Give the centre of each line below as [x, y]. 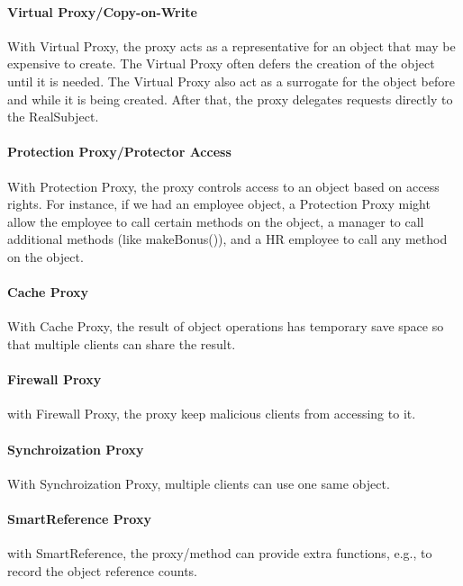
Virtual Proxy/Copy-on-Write [102, 11]
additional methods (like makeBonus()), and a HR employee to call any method [227, 239]
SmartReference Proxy [79, 518]
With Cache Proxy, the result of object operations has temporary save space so [226, 326]
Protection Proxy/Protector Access [119, 152]
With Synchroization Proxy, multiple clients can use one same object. [199, 483]
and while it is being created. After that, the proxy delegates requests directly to [230, 99]
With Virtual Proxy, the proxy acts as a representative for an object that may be [231, 45]
